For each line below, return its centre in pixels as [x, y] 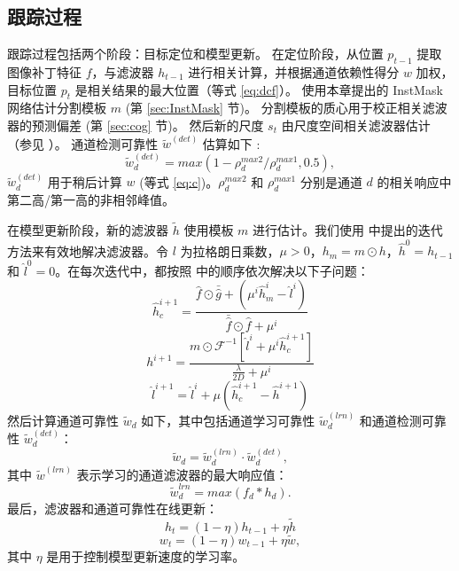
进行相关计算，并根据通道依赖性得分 [294, 72]
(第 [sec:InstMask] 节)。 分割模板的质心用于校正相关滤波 [286, 108]
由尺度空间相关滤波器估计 [356, 125]
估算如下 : [231, 143]
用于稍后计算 [85, 181]
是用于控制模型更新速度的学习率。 [146, 555]
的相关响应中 [414, 181]
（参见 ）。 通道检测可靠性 [83, 143]
